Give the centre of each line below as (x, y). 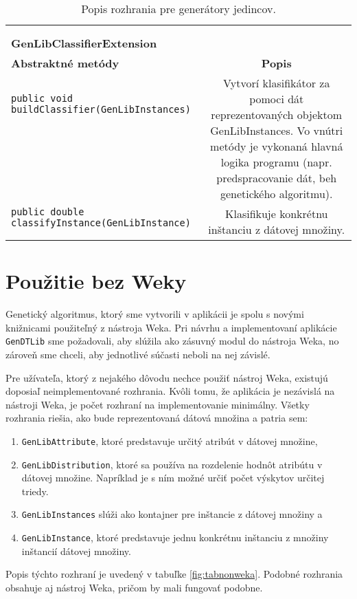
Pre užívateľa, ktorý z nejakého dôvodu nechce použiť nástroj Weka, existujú (167, 377)
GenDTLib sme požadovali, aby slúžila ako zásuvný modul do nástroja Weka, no (172, 341)
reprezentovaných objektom (277, 115)
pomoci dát (277, 99)
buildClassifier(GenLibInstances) (101, 110)
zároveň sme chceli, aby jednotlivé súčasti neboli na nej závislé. (138, 354)
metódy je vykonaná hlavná (277, 146)
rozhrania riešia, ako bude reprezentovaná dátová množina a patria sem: (157, 418)
